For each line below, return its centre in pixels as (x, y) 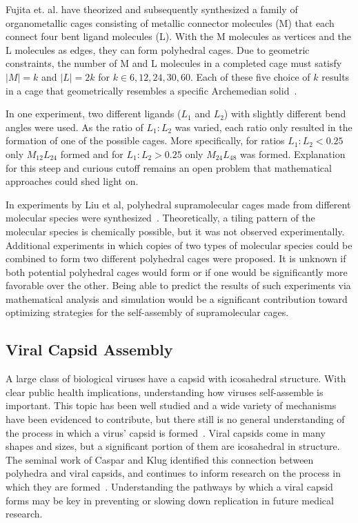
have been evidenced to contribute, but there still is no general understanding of (175, 419)
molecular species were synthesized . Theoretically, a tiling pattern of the (160, 218)
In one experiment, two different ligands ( (93, 114)
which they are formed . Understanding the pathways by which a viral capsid (169, 487)
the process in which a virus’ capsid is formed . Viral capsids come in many (166, 432)
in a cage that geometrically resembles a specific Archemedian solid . (151, 90)
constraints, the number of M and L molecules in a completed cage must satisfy (174, 63)
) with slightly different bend (285, 114)
